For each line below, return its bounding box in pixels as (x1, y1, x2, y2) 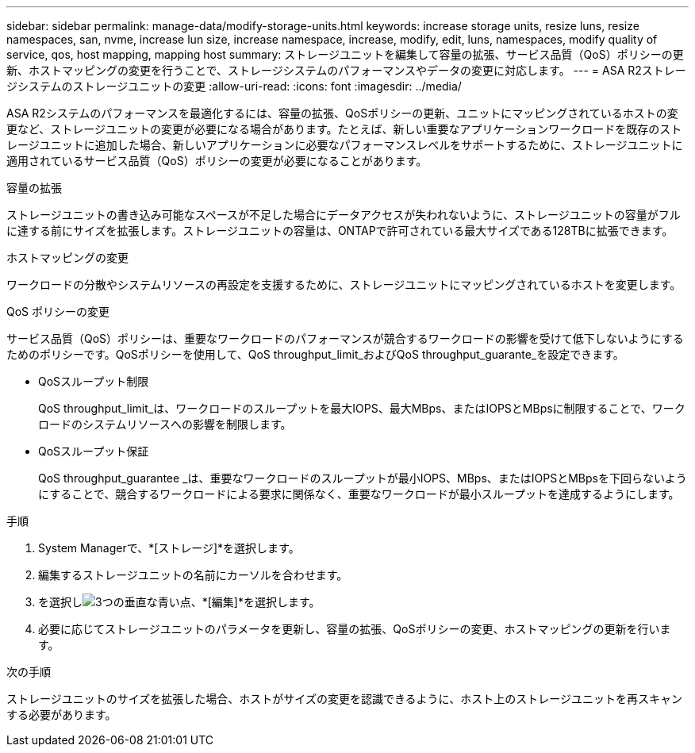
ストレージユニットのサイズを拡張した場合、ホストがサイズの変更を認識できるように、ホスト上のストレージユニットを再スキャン (6, 692, 682, 705)
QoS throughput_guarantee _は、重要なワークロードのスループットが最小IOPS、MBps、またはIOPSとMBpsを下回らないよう (38, 471, 687, 485)
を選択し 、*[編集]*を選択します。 (38, 595, 321, 609)
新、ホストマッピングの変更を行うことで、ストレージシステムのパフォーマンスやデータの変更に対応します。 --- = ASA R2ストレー (6, 63, 686, 77)
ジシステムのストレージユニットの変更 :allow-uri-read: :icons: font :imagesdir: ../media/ (6, 79, 462, 93)
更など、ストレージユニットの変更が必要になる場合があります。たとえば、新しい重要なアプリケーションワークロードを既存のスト (6, 122, 682, 136)
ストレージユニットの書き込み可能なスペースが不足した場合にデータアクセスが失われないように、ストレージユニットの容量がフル (6, 208, 681, 221)
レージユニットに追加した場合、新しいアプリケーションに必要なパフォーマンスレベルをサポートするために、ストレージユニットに (6, 138, 683, 152)
